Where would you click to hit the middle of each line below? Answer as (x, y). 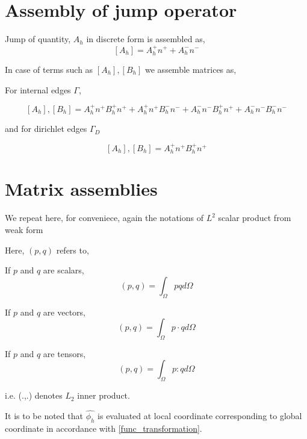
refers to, (73, 250)
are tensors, (64, 353)
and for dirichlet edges (46, 129)
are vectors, (64, 312)
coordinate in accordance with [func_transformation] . (104, 428)
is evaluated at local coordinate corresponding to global (200, 416)
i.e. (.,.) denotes (34, 395)
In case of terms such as (49, 69)
